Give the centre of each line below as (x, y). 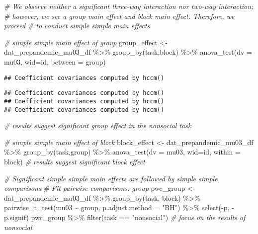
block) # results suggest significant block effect (75, 161)
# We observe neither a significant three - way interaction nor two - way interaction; (129, 6)
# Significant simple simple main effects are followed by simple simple (111, 178)
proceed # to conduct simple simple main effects (77, 26)
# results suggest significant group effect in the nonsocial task (98, 125)
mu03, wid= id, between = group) (55, 61)
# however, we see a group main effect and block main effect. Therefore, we (119, 16)
